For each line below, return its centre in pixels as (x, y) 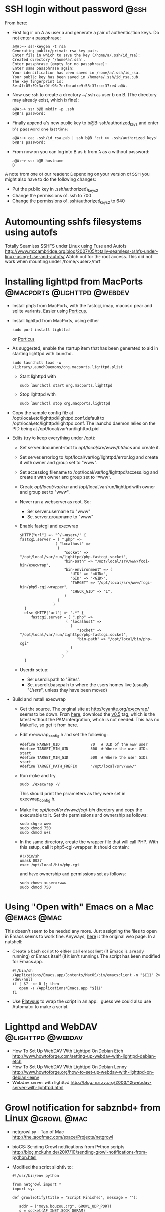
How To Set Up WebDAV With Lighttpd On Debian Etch (68, 1051)
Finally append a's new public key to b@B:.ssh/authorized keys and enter (85, 123)
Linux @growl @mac (46, 1118)
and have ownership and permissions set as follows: (73, 874)
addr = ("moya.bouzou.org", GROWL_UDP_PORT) (65, 1206)
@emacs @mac (33, 917)
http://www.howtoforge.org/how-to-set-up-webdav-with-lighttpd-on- (83, 1072)
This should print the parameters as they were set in (72, 794)
